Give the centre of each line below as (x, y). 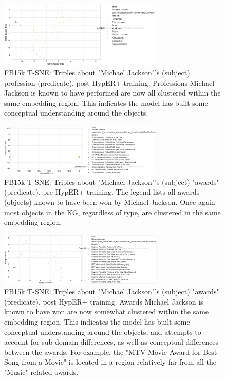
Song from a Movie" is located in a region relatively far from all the (110, 362)
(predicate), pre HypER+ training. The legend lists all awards (102, 192)
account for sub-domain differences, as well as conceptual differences (111, 342)
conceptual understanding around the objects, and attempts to (103, 331)
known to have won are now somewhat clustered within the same (107, 311)
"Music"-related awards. (41, 372)
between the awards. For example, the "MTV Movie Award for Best (111, 352)
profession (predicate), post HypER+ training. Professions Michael (109, 82)
